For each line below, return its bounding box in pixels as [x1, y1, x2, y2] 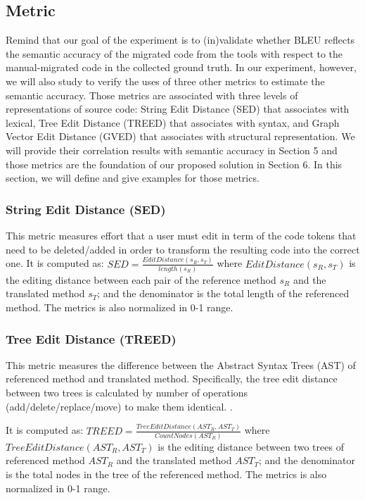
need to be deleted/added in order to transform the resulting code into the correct [6, 242, 360, 256]
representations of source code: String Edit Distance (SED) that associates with [6, 101, 350, 116]
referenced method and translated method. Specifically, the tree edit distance [6, 371, 338, 386]
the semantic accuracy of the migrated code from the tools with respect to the [6, 46, 343, 61]
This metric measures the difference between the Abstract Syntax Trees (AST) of [6, 357, 356, 372]
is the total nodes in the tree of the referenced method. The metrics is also [6, 467, 327, 482]
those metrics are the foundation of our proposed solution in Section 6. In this [6, 156, 342, 171]
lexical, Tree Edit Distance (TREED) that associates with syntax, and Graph [6, 115, 340, 130]
